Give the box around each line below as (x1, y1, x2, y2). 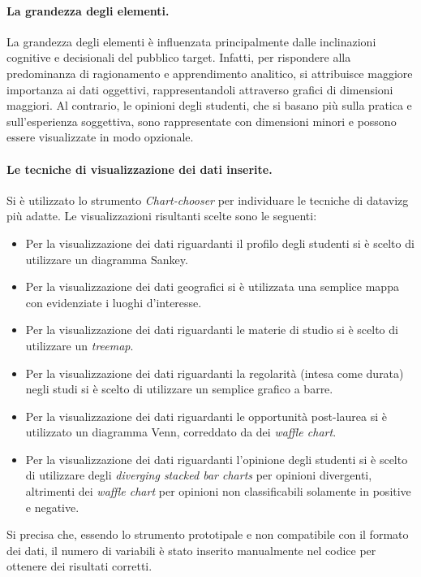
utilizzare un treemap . (25, 336, 134, 354)
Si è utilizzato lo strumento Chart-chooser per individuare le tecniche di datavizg (6, 191, 409, 208)
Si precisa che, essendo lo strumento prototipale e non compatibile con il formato (6, 526, 409, 543)
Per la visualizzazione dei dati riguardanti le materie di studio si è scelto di (25, 321, 398, 338)
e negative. (25, 498, 79, 515)
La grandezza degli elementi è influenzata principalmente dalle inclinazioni (6, 33, 376, 50)
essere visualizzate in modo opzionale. (6, 128, 194, 145)
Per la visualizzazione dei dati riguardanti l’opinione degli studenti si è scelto (25, 450, 408, 467)
